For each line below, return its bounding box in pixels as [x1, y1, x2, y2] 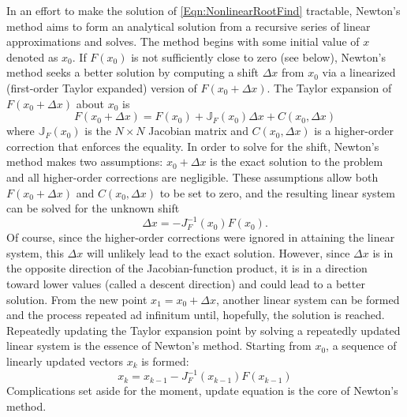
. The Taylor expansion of [267, 79, 392, 96]
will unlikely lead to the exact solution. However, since [86, 244, 350, 261]
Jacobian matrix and [148, 122, 248, 139]
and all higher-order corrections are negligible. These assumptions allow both [6, 168, 379, 185]
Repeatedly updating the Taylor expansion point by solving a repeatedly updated [6, 321, 401, 338]
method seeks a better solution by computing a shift [6, 64, 260, 81]
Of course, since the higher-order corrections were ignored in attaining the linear [6, 229, 395, 246]
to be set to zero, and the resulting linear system [159, 184, 395, 201]
